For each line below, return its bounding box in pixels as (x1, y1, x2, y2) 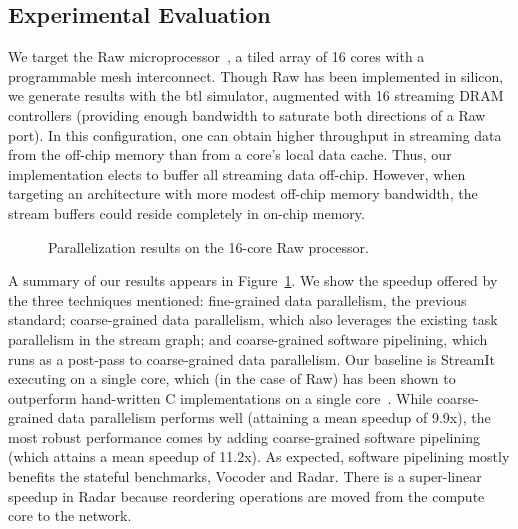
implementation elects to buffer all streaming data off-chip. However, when (8, 163, 466, 184)
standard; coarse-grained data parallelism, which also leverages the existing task (8, 309, 498, 330)
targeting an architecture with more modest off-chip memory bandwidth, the (8, 183, 478, 204)
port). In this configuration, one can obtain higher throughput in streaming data (8, 124, 502, 145)
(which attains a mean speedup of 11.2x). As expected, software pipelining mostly (8, 446, 510, 467)
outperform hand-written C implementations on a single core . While (8, 387, 433, 408)
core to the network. (8, 505, 132, 526)
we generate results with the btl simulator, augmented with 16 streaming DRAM (8, 85, 504, 106)
